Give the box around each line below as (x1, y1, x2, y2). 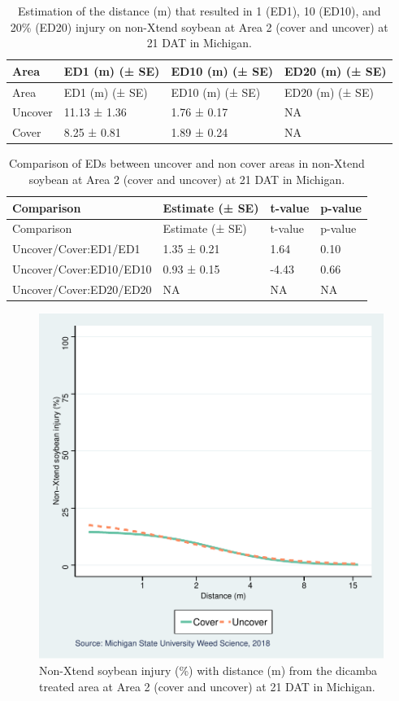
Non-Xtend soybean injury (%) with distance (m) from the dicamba (39, 662, 377, 679)
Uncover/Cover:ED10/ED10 (12, 261, 152, 278)
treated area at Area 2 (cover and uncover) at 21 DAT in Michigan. (39, 677, 375, 694)
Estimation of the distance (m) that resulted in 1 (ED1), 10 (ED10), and (18, 2, 381, 19)
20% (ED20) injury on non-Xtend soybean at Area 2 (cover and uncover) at (10, 18, 388, 35)
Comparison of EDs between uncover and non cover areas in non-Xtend (8, 155, 365, 172)
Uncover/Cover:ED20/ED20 (12, 280, 152, 297)
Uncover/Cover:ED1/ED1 (12, 240, 141, 257)
